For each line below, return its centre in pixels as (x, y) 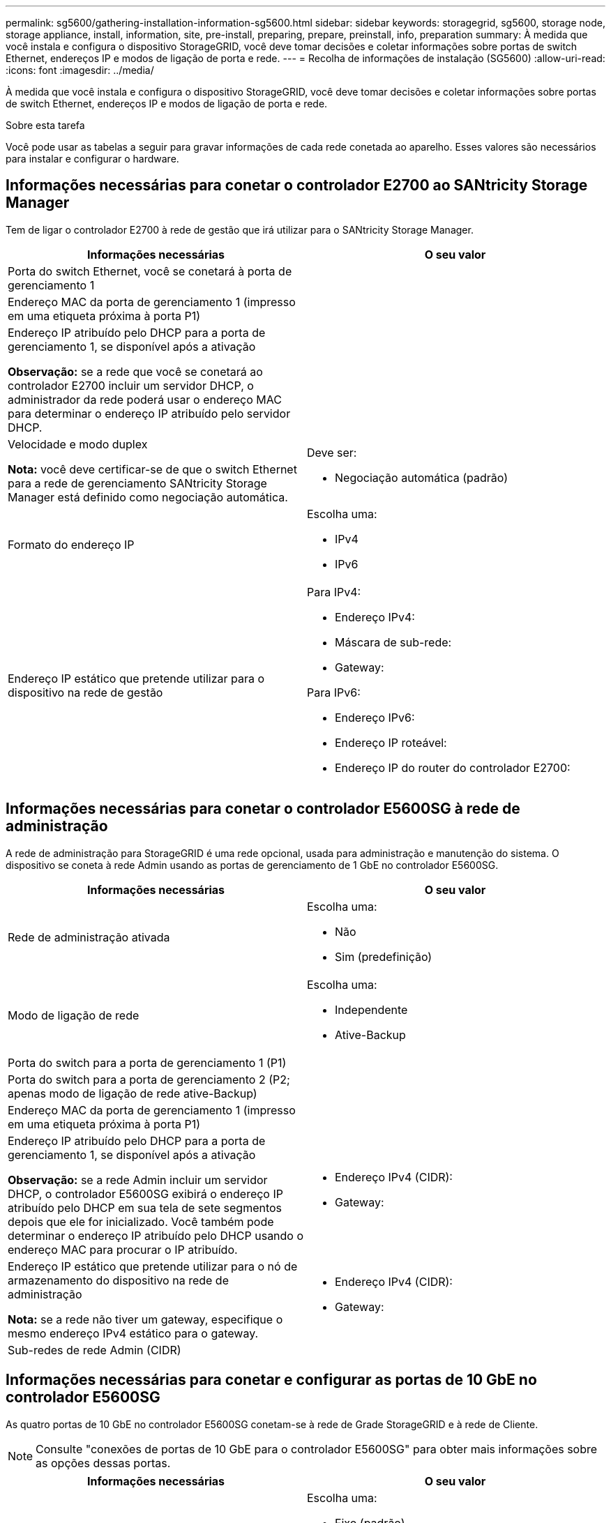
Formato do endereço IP (71, 544)
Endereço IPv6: (375, 717)
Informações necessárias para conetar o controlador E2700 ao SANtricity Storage (297, 185)
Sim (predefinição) (384, 956)
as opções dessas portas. (103, 1463)
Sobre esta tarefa (45, 125)
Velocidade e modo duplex (78, 444)
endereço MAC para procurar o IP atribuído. (123, 1249)
